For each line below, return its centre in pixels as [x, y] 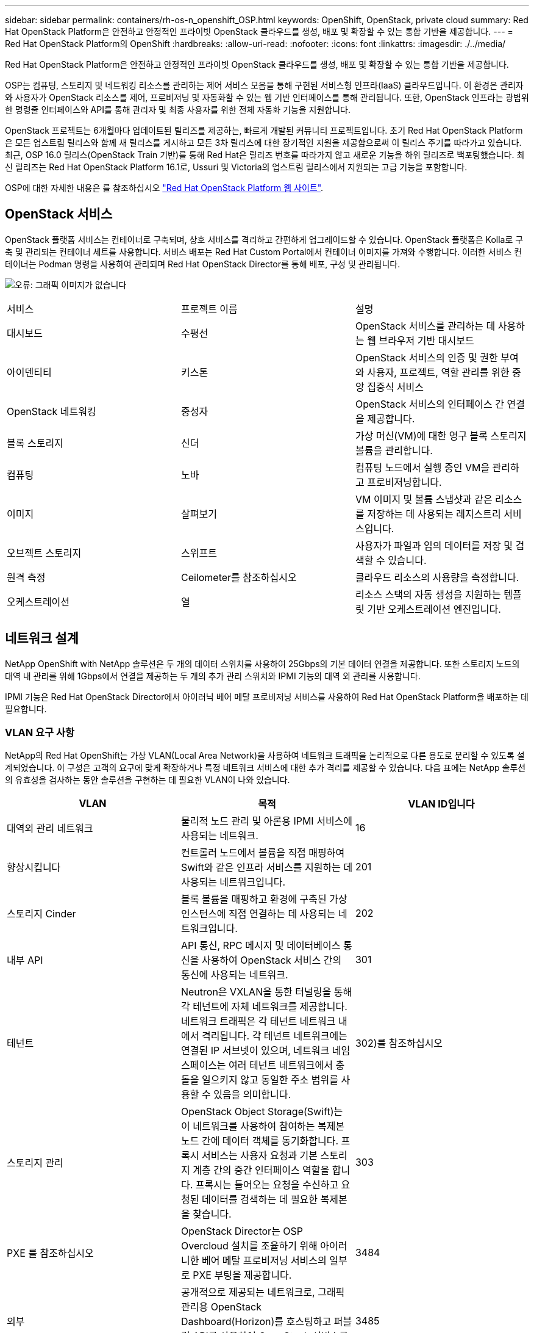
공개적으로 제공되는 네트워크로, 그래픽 [263, 1292]
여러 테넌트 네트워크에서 [281, 1065]
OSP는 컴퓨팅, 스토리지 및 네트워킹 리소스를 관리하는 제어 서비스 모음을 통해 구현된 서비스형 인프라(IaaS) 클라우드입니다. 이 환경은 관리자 [264, 85]
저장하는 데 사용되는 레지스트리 [434, 514]
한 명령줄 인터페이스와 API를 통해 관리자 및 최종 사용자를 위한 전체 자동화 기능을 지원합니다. [178, 110]
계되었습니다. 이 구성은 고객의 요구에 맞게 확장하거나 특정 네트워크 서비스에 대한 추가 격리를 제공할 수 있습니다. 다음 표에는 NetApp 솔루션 [265, 768]
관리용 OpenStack [221, 1307]
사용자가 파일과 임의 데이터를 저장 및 [434, 545]
